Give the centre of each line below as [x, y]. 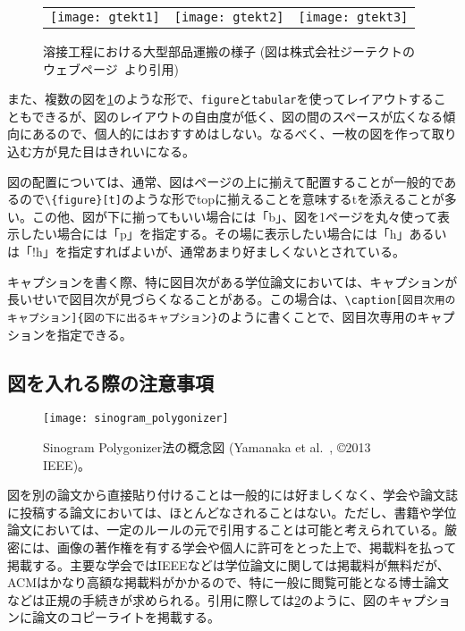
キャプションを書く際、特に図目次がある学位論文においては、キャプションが [232, 281]
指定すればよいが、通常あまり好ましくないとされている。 [236, 252]
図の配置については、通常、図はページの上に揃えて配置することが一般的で [226, 181]
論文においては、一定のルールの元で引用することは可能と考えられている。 [226, 530]
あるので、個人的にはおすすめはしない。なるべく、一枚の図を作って [232, 134]
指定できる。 [94, 334]
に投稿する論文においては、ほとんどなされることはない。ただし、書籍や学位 [232, 512]
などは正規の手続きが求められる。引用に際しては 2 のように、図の [198, 599]
